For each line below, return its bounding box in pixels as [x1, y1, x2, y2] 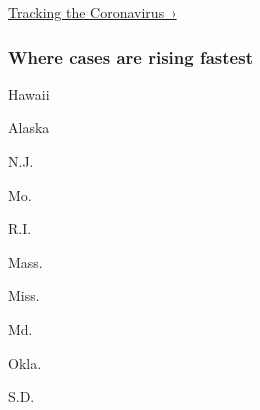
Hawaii [8, 83, 50, 104]
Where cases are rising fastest [8, 44, 253, 69]
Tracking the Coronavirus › [8, 2, 177, 22]
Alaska [8, 117, 50, 138]
